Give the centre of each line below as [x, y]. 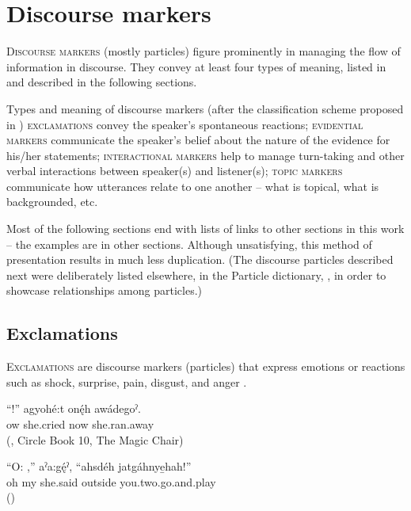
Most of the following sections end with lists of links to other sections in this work [205, 229]
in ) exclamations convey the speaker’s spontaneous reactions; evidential [185, 124]
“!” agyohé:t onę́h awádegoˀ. [74, 408]
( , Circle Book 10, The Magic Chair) [95, 439]
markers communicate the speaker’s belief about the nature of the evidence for [198, 140]
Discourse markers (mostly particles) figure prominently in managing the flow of [204, 51]
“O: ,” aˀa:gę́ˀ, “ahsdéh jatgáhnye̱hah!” [99, 466]
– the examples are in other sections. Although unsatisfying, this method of [189, 244]
